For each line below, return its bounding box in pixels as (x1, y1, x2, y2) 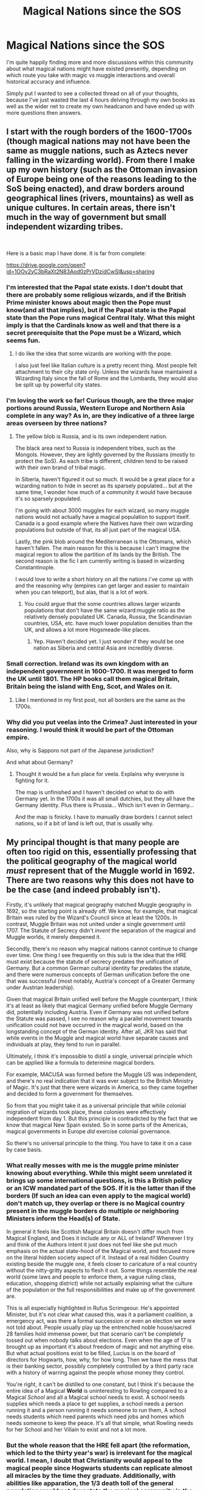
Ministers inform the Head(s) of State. (6, 1214, 121, 1223)
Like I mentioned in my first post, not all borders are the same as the (15, 696, 186, 703)
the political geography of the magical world (6, 856, 177, 867)
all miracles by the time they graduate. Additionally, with (6, 1471, 176, 1480)
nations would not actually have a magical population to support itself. (15, 513, 190, 521)
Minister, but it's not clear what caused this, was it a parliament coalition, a (6, 1311, 193, 1318)
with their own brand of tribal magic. (15, 464, 106, 472)
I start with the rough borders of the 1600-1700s (6, 126, 192, 137)
